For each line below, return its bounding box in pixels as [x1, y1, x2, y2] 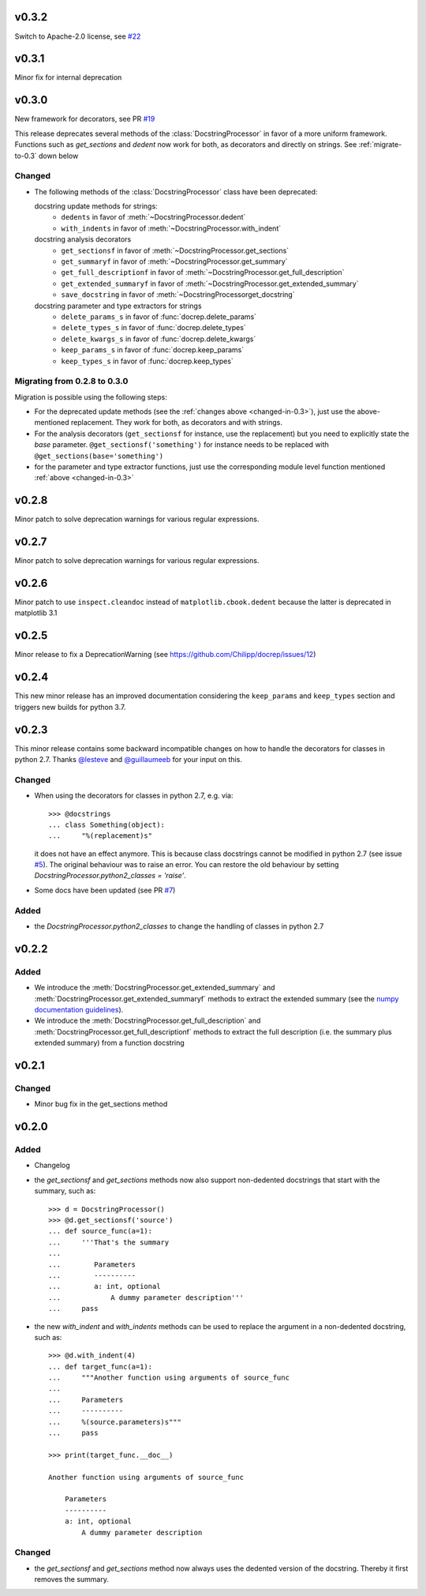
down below [38, 151, 79, 160]
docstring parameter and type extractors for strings [34, 301, 202, 310]
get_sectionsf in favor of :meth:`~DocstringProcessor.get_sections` [61, 246, 290, 255]
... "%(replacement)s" [48, 832, 153, 840]
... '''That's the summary [48, 1237, 170, 1247]
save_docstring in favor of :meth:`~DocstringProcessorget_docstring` [61, 290, 295, 299]
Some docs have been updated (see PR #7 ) [34, 885, 176, 895]
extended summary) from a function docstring [34, 1038, 185, 1048]
